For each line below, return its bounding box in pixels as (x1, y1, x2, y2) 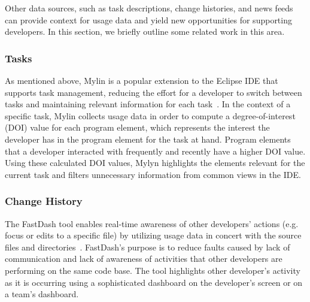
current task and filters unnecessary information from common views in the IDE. (5, 168, 301, 180)
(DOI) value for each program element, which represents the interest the (5, 121, 270, 134)
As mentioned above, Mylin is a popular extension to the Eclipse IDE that (5, 74, 278, 86)
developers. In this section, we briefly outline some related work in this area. (5, 25, 285, 38)
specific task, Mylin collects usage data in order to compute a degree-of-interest (5, 109, 296, 122)
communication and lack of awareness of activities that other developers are (5, 252, 282, 265)
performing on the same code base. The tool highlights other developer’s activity (5, 264, 300, 276)
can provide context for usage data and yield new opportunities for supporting (5, 13, 292, 26)
